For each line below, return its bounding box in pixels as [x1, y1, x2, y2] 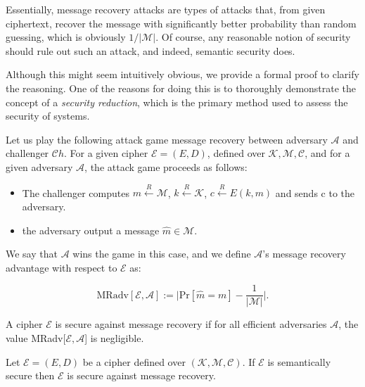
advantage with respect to [6, 260, 117, 274]
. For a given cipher [64, 146, 148, 160]
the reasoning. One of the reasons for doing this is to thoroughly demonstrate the [6, 80, 357, 95]
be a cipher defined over [82, 354, 186, 369]
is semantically [267, 354, 331, 369]
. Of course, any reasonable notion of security [155, 30, 351, 44]
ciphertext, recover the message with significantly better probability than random [6, 15, 357, 30]
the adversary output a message [22, 222, 160, 237]
